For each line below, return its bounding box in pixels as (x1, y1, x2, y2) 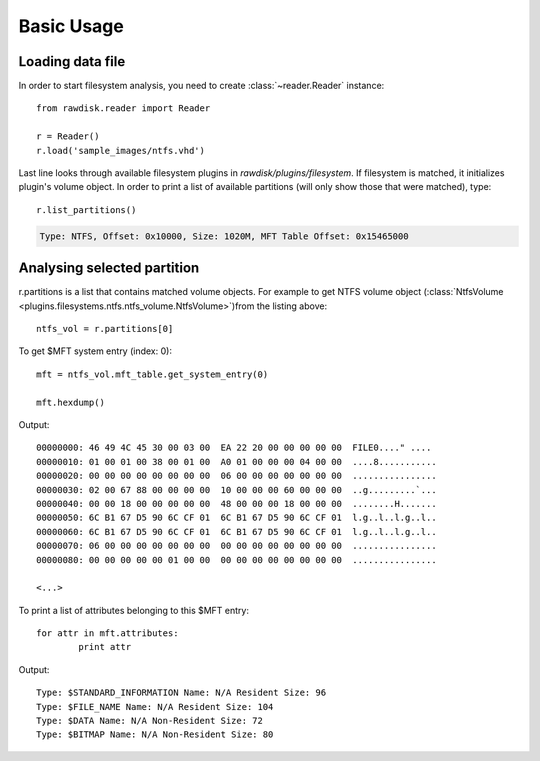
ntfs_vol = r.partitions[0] (36, 323, 174, 335)
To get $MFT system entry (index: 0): (18, 345, 172, 357)
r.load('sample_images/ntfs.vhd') (36, 145, 205, 156)
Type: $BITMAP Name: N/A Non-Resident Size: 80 (36, 729, 274, 740)
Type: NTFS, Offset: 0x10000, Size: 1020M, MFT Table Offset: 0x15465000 (39, 230, 409, 242)
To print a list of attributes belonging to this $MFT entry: (18, 604, 250, 616)
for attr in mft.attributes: (36, 628, 179, 639)
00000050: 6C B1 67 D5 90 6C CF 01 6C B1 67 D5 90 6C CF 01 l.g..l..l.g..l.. (36, 512, 437, 524)
